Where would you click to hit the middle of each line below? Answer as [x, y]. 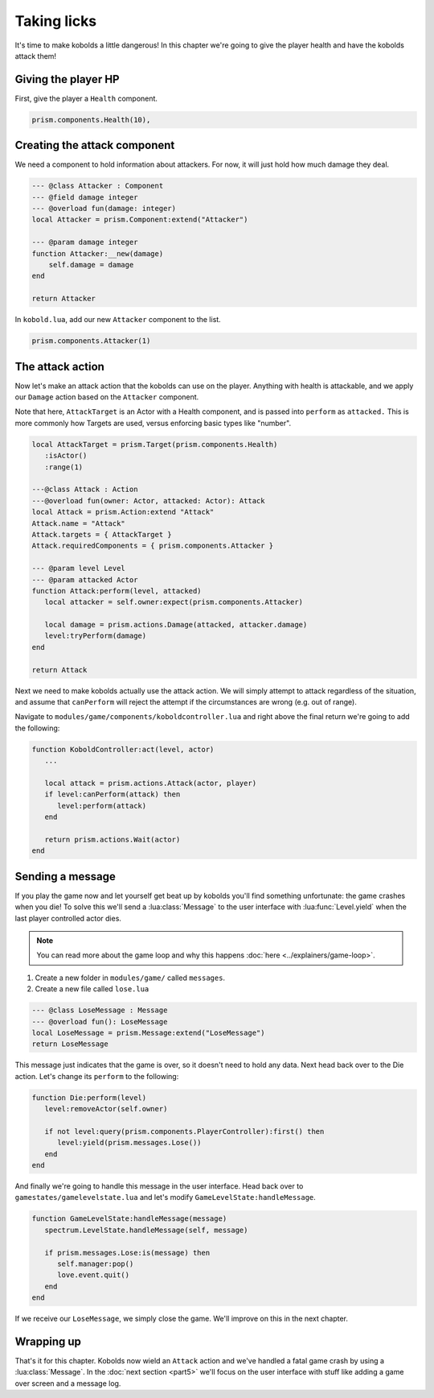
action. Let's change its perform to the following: [97, 1076]
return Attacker [64, 299]
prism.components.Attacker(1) [91, 341]
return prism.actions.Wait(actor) [113, 839]
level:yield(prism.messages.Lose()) [129, 1143]
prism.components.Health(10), [91, 120]
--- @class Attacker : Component [98, 186]
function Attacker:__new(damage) [98, 253]
